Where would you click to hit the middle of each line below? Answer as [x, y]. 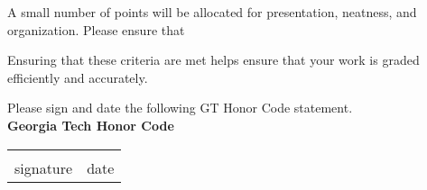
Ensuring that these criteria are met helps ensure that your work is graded [213, 60]
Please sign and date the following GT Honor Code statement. [180, 108]
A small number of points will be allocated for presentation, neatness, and [212, 12]
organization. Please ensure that [96, 29]
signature [44, 167]
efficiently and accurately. [78, 77]
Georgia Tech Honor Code [91, 125]
